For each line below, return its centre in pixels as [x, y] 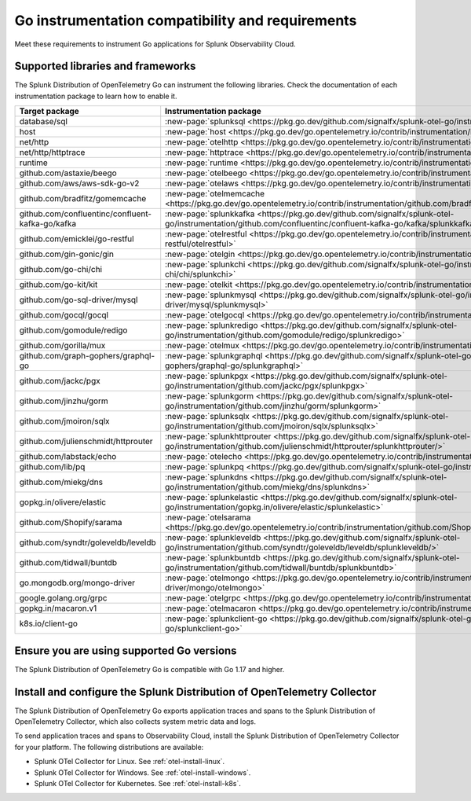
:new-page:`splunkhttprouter [218, 436]
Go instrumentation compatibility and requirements [186, 20]
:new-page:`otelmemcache [215, 194]
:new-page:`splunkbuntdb [213, 558]
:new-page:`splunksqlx [208, 417]
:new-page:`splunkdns [206, 477]
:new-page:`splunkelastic [212, 498]
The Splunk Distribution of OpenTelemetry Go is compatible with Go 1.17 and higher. [150, 669]
